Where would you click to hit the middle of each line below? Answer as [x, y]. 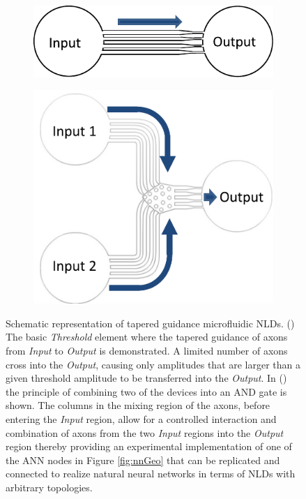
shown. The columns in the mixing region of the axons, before [138, 405]
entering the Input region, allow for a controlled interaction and [141, 419]
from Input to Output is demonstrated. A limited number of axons [147, 351]
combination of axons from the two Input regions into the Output [145, 432]
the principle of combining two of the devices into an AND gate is [146, 391]
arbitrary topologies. [49, 487]
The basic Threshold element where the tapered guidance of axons [147, 337]
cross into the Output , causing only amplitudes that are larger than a [153, 364]
